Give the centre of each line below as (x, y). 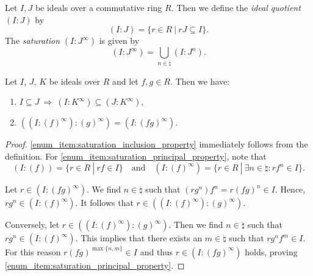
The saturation (33, 41)
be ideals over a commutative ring (99, 7)
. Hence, (290, 189)
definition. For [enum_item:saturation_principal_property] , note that (136, 156)
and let (125, 81)
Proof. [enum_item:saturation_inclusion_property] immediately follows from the (156, 144)
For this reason (33, 251)
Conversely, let (32, 225)
